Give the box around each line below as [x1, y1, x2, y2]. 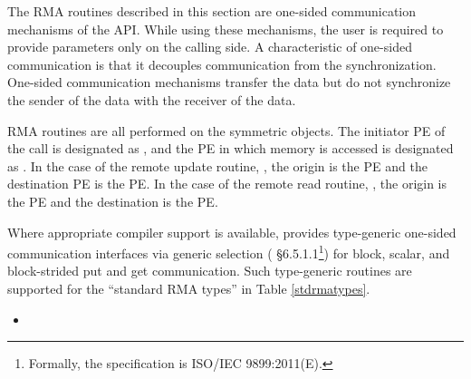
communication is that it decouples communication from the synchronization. [7, 54, 437, 73]
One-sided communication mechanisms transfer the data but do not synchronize [7, 73, 451, 92]
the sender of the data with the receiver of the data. [7, 90, 296, 109]
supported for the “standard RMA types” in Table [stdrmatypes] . [7, 278, 370, 297]
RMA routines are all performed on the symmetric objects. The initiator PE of [7, 121, 446, 140]
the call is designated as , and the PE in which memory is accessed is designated [7, 139, 454, 158]
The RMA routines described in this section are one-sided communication [7, 2, 417, 20]
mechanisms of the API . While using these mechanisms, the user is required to [7, 19, 444, 38]
